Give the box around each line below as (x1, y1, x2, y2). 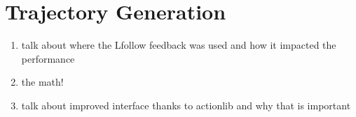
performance (21, 51, 75, 65)
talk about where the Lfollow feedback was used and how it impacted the (21, 38, 336, 52)
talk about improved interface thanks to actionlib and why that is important (21, 97, 351, 112)
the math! (21, 75, 64, 89)
